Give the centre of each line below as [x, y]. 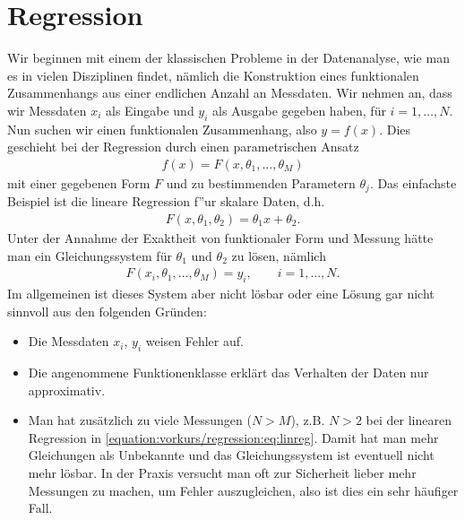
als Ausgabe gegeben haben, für [299, 110]
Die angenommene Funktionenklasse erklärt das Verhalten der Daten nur [228, 372]
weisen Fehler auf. [194, 341]
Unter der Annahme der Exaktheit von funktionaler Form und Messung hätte [220, 238]
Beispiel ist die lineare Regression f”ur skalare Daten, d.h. [166, 201]
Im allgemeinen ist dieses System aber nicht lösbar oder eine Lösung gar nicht [221, 294]
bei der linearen [409, 420]
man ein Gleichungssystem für [90, 255]
